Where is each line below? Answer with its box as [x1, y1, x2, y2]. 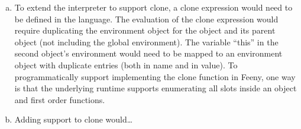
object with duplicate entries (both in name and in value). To [14, 58, 238, 71]
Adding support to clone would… [14, 113, 133, 125]
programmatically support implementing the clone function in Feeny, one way [14, 70, 296, 82]
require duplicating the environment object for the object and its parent [14, 24, 276, 37]
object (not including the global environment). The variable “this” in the [14, 35, 279, 48]
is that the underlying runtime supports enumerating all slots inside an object [14, 82, 297, 94]
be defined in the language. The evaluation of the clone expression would [14, 12, 279, 25]
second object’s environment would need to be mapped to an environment [14, 47, 283, 59]
